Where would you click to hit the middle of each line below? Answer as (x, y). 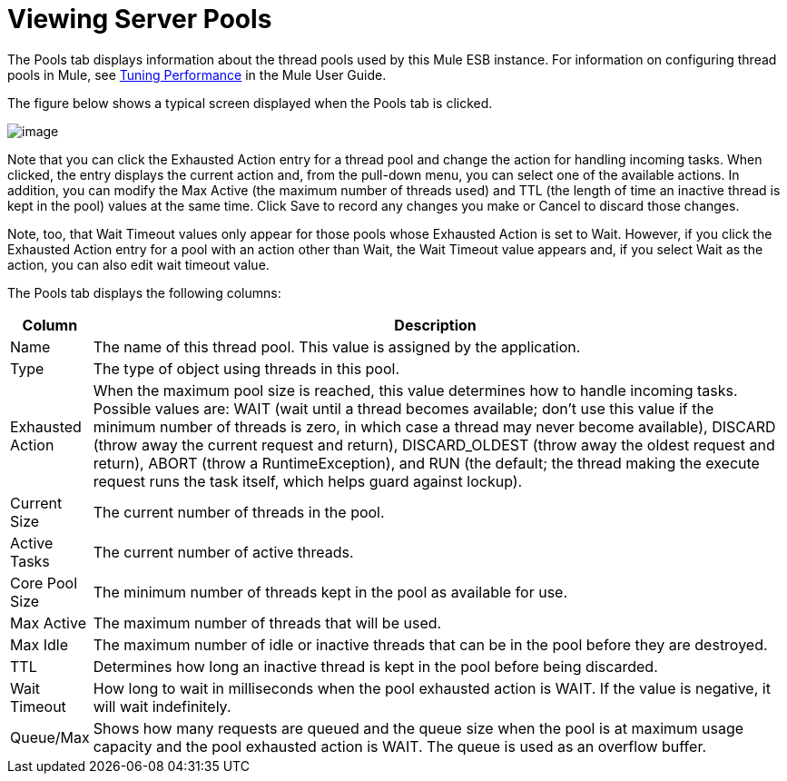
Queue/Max (50, 737)
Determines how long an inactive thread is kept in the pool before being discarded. (375, 666)
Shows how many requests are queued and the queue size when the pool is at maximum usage (418, 728)
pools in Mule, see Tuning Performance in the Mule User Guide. (197, 74)
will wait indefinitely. (162, 706)
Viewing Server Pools (140, 19)
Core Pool (44, 583)
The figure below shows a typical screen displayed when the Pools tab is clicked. (250, 103)
